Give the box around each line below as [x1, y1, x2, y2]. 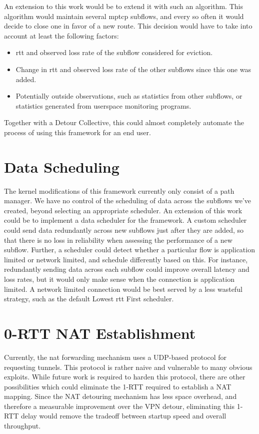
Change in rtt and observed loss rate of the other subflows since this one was [15, 64, 251, 74]
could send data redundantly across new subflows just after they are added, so [4, 225, 244, 235]
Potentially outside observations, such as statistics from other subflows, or [15, 91, 242, 101]
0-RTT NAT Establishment [4, 322, 196, 343]
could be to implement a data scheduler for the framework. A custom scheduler [4, 215, 247, 225]
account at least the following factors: [4, 30, 119, 41]
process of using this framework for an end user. [4, 127, 151, 137]
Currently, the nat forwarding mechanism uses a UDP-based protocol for [4, 351, 227, 362]
